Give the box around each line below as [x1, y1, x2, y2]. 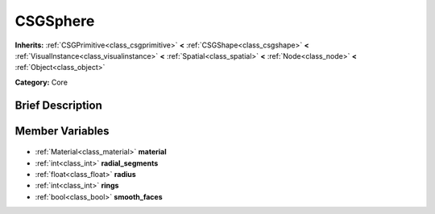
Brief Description [14, 98, 102, 112]
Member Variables [14, 124, 110, 138]
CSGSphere [14, 12, 95, 30]
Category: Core [14, 77, 68, 87]
